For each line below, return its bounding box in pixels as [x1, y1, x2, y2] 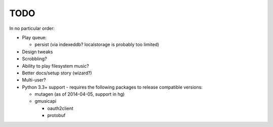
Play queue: [22, 34, 47, 40]
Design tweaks [22, 49, 53, 55]
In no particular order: [9, 25, 55, 31]
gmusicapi [34, 98, 57, 104]
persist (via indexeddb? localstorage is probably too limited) [34, 41, 159, 48]
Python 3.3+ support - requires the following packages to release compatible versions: [22, 84, 203, 90]
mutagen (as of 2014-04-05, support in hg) [34, 91, 125, 97]
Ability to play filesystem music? [22, 63, 89, 69]
